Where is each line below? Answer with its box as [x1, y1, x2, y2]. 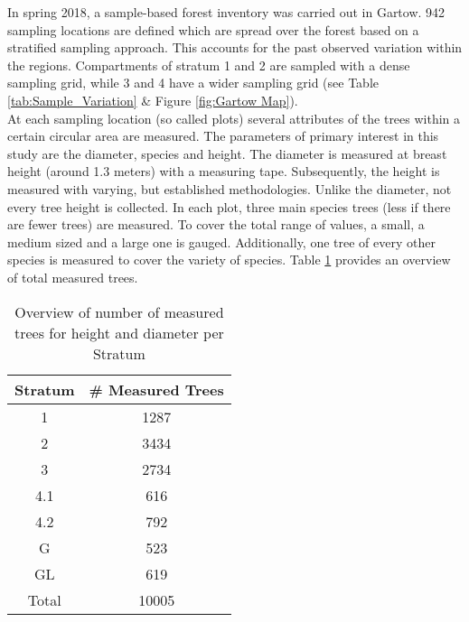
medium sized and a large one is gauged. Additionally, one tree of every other [7, 232, 436, 251]
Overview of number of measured [14, 301, 224, 322]
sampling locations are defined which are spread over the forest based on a [7, 20, 419, 39]
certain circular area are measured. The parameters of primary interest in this [7, 126, 439, 145]
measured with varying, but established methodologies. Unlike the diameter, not [7, 179, 452, 198]
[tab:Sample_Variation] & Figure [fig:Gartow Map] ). [7, 90, 298, 109]
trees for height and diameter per [14, 321, 224, 343]
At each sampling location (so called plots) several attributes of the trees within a [7, 108, 461, 127]
